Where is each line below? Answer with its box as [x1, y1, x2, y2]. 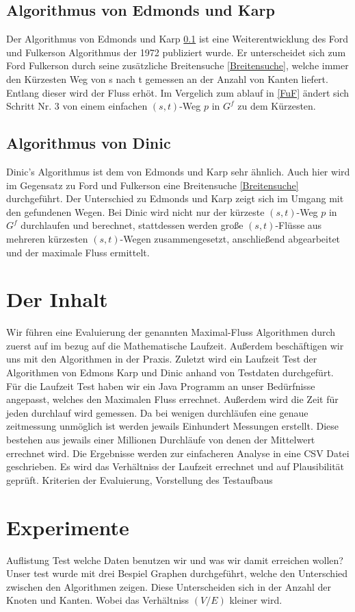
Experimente [6, 513, 129, 541]
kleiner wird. [229, 593, 282, 607]
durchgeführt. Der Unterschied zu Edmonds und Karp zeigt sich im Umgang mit [6, 191, 344, 206]
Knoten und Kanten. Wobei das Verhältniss [6, 593, 189, 607]
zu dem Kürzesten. [237, 99, 316, 113]
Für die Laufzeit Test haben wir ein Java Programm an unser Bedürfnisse [6, 378, 315, 393]
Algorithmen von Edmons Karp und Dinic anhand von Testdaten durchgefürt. [6, 365, 334, 380]
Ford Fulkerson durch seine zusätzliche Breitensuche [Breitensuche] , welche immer [6, 58, 349, 73]
